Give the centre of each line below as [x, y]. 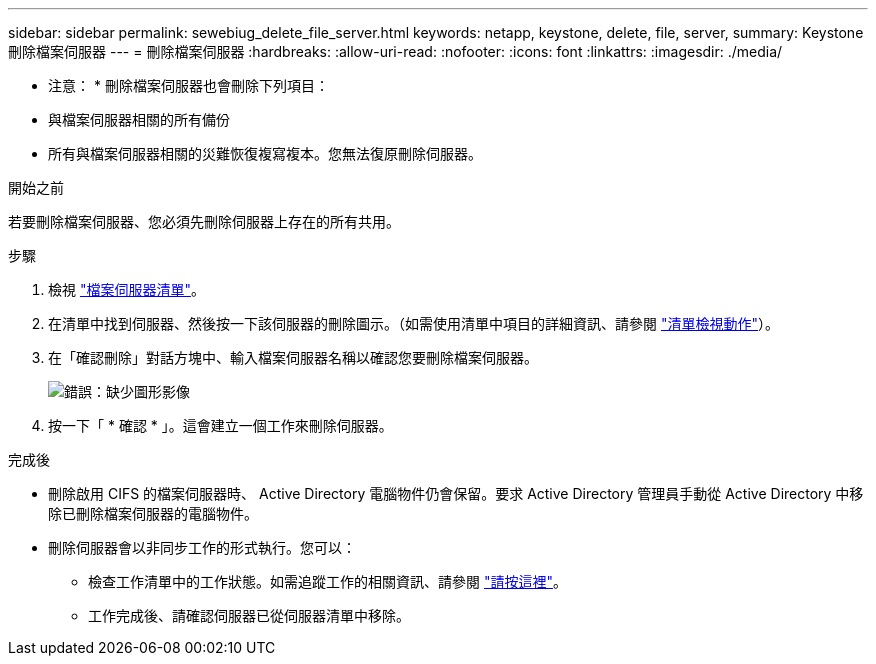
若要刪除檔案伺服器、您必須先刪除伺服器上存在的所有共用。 [204, 221]
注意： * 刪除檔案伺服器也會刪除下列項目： [188, 85]
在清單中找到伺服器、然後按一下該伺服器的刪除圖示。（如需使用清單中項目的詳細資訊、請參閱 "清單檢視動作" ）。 [413, 323]
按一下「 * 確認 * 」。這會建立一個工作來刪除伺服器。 [220, 425]
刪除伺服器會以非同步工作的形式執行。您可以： [202, 547]
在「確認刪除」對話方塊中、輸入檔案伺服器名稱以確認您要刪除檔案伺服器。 [293, 357]
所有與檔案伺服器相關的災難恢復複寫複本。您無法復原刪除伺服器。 [265, 153]
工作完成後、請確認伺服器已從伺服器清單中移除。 [249, 615]
